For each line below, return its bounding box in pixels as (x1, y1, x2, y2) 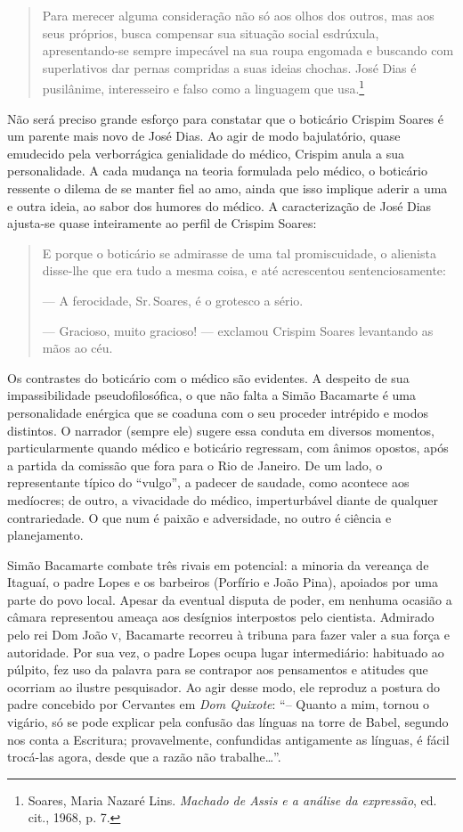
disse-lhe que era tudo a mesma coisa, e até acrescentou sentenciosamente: (42, 261, 446, 280)
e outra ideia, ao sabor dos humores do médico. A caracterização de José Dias (7, 196, 432, 215)
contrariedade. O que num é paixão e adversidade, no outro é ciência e (7, 508, 392, 526)
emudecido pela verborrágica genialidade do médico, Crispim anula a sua (7, 143, 404, 162)
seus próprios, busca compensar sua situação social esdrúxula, (42, 23, 379, 42)
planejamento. (7, 526, 84, 544)
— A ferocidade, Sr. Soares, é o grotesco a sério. (42, 290, 304, 309)
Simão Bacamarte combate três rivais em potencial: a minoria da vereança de (7, 555, 429, 574)
